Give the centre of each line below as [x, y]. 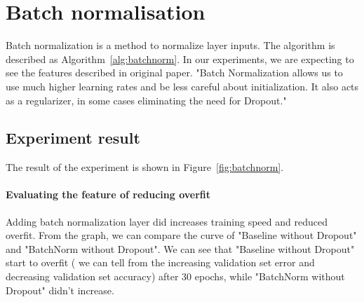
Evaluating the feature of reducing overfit [108, 194]
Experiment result [73, 138]
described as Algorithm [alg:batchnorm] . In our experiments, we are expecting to [180, 59]
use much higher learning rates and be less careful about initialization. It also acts [182, 86]
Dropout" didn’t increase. [60, 290]
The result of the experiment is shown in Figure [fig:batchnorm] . [145, 167]
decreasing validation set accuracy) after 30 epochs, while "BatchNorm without [175, 276]
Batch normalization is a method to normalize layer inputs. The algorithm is [170, 45]
